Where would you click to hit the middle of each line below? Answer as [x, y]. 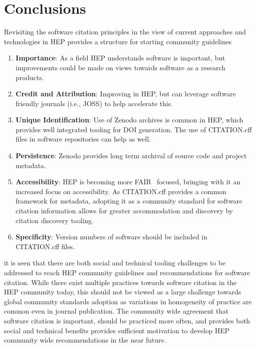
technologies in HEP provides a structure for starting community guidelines [118, 41]
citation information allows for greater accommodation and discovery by [124, 211]
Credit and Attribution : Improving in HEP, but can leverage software [126, 94]
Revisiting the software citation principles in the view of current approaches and [125, 32]
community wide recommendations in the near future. [85, 340]
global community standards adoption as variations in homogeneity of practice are [128, 301]
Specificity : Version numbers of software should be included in [112, 237]
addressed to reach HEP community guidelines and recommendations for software [127, 272]
